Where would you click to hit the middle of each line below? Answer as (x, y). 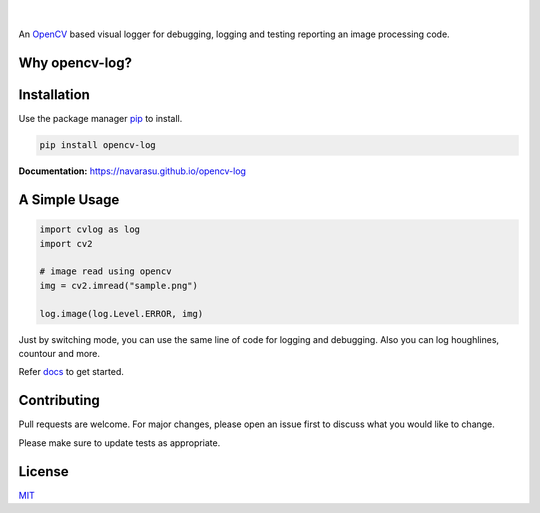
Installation (54, 95)
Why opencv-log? (75, 63)
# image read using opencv (105, 271)
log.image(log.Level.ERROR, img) (121, 313)
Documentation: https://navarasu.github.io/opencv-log (132, 171)
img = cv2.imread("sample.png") (119, 285)
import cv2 (66, 243)
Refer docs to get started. (71, 372)
